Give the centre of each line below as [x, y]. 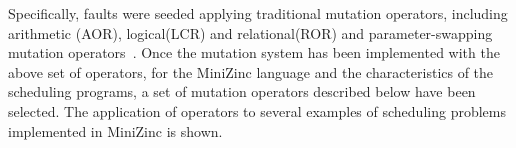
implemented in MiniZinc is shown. [115, 130]
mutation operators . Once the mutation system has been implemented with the [254, 52]
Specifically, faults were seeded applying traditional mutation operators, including [258, 13]
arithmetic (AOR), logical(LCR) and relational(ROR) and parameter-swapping [250, 32]
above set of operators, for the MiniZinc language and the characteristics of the [251, 71]
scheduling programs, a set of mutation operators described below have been [242, 91]
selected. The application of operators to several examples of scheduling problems [257, 110]
